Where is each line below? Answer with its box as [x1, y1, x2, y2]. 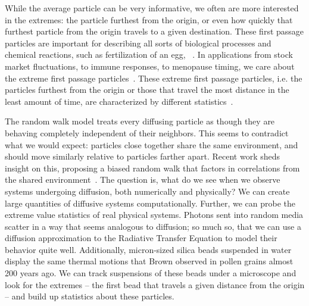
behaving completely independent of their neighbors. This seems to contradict [5, 126, 289, 139]
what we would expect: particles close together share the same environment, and [5, 138, 298, 151]
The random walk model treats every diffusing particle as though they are [5, 115, 275, 127]
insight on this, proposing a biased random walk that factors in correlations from [5, 161, 300, 174]
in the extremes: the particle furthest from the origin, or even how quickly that [5, 13, 293, 26]
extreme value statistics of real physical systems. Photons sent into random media [5, 208, 304, 221]
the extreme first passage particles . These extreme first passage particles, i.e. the [5, 71, 302, 84]
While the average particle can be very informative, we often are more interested [5, 2, 299, 14]
